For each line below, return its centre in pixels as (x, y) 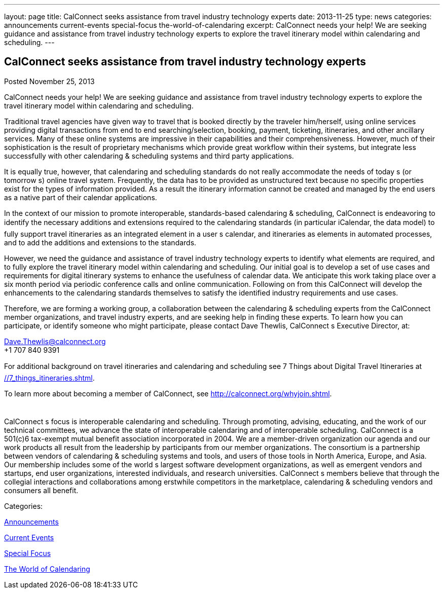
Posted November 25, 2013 (49, 81)
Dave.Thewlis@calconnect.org (55, 341)
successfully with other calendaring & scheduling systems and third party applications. (149, 156)
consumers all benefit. (41, 490)
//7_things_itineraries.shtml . (49, 378)
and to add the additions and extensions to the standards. (100, 242)
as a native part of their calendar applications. (81, 197)
